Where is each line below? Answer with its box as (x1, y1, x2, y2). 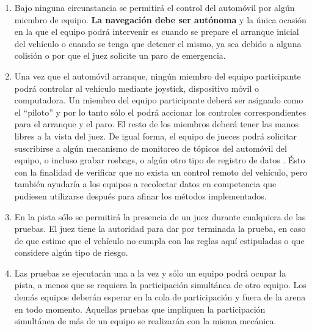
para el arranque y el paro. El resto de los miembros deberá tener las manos (14, 117, 299, 130)
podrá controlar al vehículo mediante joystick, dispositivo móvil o (14, 81, 259, 94)
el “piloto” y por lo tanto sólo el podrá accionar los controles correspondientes (14, 105, 307, 118)
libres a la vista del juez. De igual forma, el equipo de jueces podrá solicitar (14, 129, 297, 142)
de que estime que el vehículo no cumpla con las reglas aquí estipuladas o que (14, 234, 305, 247)
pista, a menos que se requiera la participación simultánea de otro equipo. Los (14, 278, 307, 291)
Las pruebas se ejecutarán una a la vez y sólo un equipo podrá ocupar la (14, 266, 286, 279)
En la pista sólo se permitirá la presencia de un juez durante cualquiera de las (14, 210, 306, 223)
